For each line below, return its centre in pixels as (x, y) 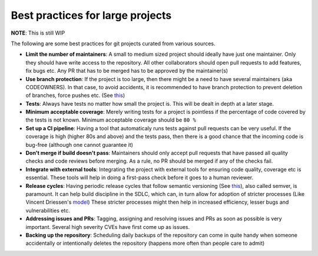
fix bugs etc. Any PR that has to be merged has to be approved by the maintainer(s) (127, 71)
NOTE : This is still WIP (38, 33)
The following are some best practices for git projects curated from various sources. (113, 43)
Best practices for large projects (91, 15)
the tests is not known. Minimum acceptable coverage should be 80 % (111, 120)
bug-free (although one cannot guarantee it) (79, 144)
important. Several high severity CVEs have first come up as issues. (108, 227)
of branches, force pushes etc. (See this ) (75, 95)
